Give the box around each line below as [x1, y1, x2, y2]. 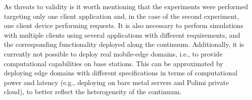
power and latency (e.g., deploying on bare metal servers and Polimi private [4, 77, 229, 87]
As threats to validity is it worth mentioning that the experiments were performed [4, 1, 248, 11]
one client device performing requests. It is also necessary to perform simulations [4, 20, 243, 30]
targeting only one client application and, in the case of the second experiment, [4, 11, 239, 21]
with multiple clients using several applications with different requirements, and [4, 29, 240, 40]
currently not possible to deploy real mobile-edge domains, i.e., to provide [4, 48, 223, 58]
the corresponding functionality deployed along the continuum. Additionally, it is [4, 39, 244, 49]
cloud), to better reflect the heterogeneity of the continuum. [4, 86, 182, 97]
